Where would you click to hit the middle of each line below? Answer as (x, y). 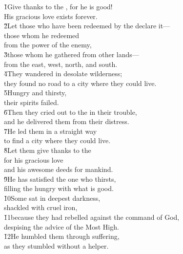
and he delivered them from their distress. (67, 121)
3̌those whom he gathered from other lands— (71, 54)
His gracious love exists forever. (51, 16)
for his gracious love (34, 159)
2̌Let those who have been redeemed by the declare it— (87, 26)
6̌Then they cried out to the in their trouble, (71, 112)
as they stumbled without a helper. (56, 245)
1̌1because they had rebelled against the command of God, (92, 217)
